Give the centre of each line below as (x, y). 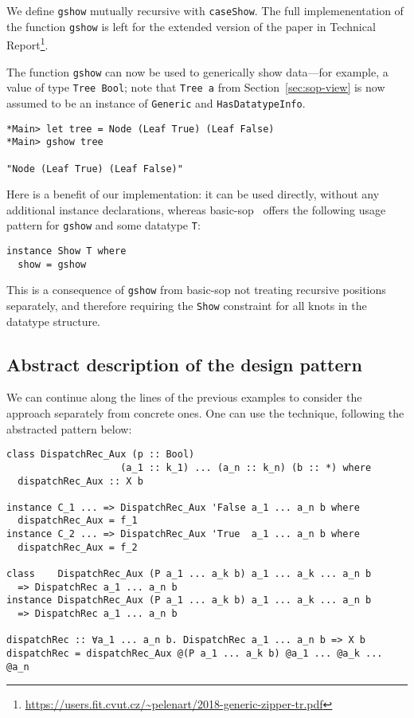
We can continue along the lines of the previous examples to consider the (184, 397)
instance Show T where (66, 251)
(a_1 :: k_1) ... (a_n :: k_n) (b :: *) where (246, 467)
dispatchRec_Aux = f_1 (78, 521)
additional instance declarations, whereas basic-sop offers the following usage (196, 209)
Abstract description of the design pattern (184, 364)
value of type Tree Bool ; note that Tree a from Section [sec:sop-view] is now (196, 87)
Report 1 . (27, 43)
